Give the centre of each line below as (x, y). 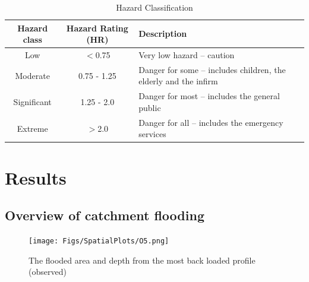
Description (163, 34)
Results (36, 177)
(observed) (48, 272)
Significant (32, 102)
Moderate (32, 75)
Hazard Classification (154, 7)
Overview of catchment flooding (105, 215)
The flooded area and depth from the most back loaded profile (142, 260)
